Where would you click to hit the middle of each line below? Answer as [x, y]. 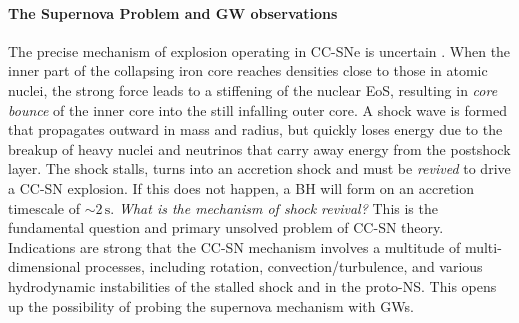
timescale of [44, 207]
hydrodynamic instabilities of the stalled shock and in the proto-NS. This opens [252, 285]
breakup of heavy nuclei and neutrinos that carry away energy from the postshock [259, 148]
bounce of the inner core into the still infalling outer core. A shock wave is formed [257, 109]
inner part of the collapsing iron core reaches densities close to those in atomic [248, 70]
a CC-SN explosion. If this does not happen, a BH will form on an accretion [241, 187]
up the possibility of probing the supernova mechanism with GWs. [211, 305]
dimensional [44, 266]
